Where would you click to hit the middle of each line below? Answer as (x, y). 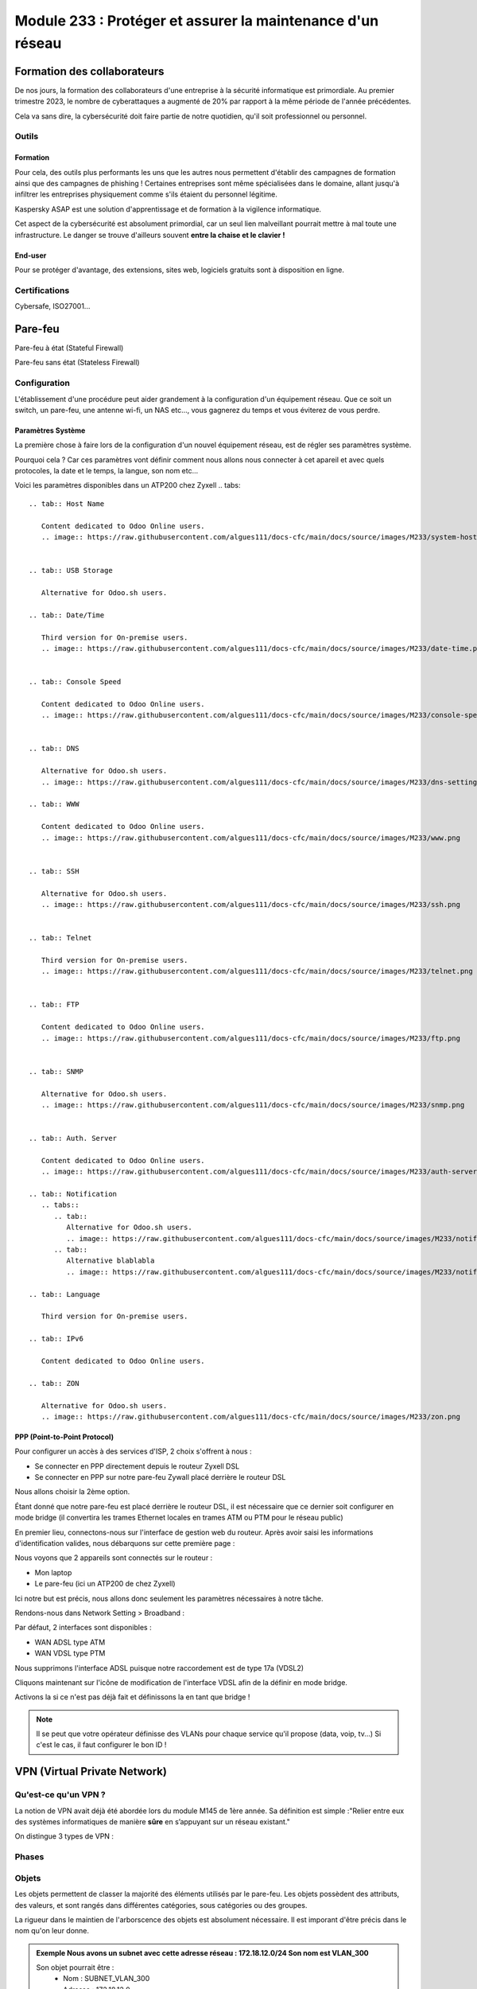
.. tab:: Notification (73, 1194)
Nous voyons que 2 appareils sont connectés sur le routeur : (114, 1558)
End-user (31, 255)
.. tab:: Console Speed (75, 682)
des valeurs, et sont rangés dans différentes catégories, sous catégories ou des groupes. (161, 1905)
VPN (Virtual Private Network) (91, 1771)
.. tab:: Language (65, 1294)
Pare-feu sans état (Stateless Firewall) (77, 363)
